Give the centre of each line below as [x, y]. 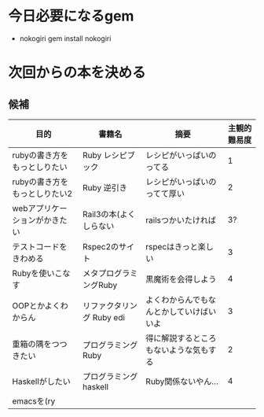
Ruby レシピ [105, 155]
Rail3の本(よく [109, 214]
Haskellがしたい [41, 381]
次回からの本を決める [77, 73]
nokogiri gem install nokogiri [65, 38]
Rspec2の [101, 246]
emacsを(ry [34, 400]
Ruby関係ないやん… [181, 381]
